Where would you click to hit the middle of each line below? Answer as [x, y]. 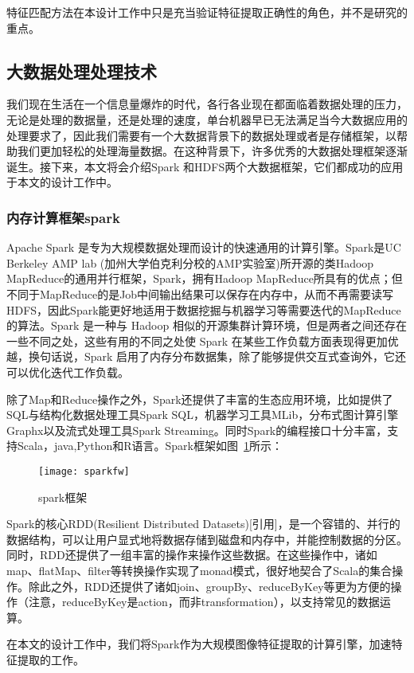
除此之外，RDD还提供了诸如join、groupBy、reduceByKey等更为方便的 [209, 586]
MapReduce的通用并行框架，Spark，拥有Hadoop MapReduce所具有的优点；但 [205, 278]
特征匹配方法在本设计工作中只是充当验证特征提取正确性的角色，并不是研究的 [207, 12]
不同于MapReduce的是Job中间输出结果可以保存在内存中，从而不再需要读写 [200, 293]
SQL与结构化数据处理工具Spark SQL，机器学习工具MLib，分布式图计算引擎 [203, 415]
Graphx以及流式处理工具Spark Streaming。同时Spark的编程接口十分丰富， [197, 430]
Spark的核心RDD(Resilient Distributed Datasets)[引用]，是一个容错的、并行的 [203, 524]
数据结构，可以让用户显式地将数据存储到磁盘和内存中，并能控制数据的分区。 [207, 539]
